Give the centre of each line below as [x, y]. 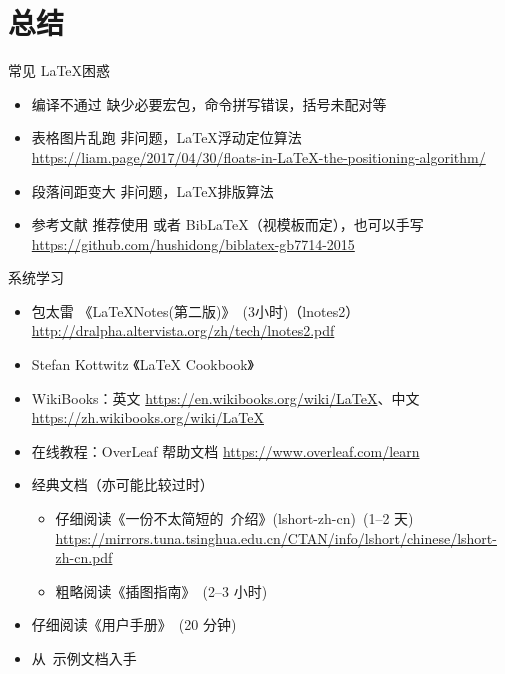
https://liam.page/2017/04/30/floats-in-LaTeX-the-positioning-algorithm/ [258, 156]
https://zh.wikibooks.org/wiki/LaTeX [147, 417]
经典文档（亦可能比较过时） [122, 484]
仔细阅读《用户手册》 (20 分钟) [134, 624]
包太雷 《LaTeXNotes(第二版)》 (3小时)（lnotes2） [195, 310]
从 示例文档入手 [84, 658]
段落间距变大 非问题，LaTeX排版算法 [152, 190]
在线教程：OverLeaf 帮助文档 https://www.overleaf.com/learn [225, 450]
